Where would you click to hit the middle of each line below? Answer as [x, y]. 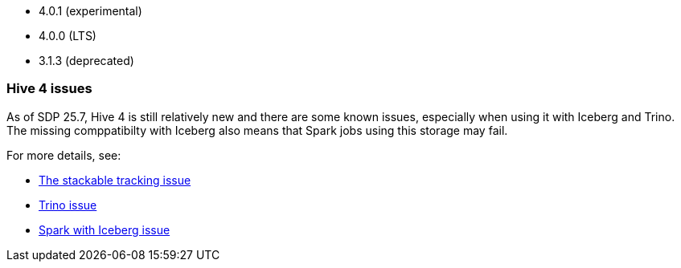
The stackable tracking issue [115, 180]
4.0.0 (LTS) [68, 36]
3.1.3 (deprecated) [86, 61]
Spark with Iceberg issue [105, 229]
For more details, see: [64, 155]
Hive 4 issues [49, 89]
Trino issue [68, 205]
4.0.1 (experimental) [90, 11]
